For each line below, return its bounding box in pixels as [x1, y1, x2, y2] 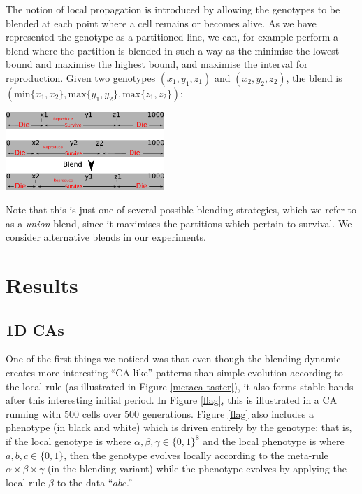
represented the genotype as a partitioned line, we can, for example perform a [6, 29, 338, 44]
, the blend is [286, 70, 342, 85]
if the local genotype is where [6, 434, 131, 449]
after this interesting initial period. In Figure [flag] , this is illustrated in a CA [6, 393, 338, 407]
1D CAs [6, 318, 64, 340]
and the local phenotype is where [203, 434, 345, 449]
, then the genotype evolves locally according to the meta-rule [64, 447, 328, 462]
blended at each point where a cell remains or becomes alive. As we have [6, 15, 317, 30]
